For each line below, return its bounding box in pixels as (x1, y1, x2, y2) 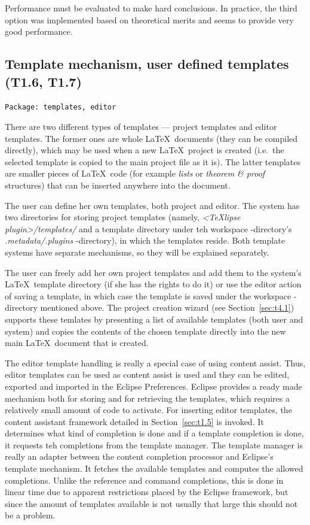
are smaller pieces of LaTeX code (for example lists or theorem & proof (5, 167, 265, 180)
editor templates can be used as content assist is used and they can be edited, (5, 368, 290, 381)
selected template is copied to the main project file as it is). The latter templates (5, 155, 301, 168)
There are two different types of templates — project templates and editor (5, 120, 277, 133)
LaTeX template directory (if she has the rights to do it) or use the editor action (5, 278, 302, 290)
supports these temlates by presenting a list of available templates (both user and (5, 312, 303, 325)
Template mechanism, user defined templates (5, 54, 289, 73)
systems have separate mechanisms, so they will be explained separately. (5, 245, 269, 258)
